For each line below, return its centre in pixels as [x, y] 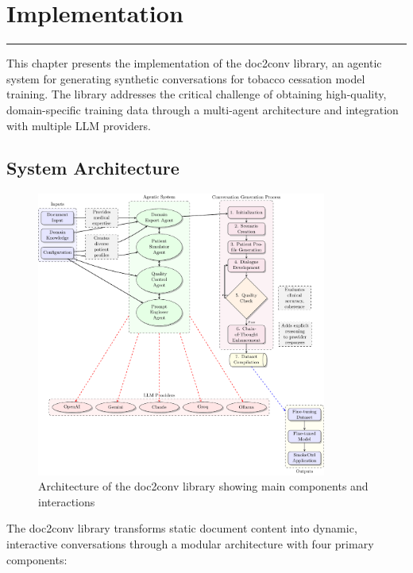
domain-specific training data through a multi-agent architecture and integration [203, 109]
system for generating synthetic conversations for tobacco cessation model [186, 78]
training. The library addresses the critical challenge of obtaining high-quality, [197, 94]
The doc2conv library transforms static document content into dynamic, [182, 528]
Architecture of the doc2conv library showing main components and [203, 486]
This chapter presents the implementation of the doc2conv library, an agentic [194, 63]
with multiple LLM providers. [79, 125]
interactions [67, 501]
